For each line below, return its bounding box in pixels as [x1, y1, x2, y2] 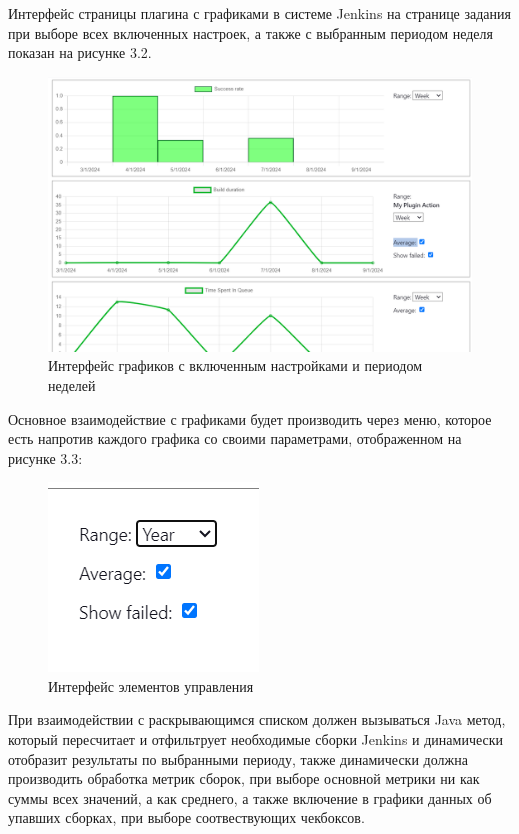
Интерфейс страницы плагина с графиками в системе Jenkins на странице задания [8, 3, 512, 23]
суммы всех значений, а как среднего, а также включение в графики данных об [8, 787, 492, 808]
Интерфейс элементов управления [48, 675, 254, 696]
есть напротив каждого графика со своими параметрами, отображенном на [8, 428, 462, 449]
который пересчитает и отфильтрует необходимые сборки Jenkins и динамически [8, 729, 503, 750]
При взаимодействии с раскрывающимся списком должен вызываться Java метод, [8, 709, 506, 730]
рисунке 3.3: [8, 447, 83, 468]
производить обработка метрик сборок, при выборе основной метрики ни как [8, 768, 480, 789]
